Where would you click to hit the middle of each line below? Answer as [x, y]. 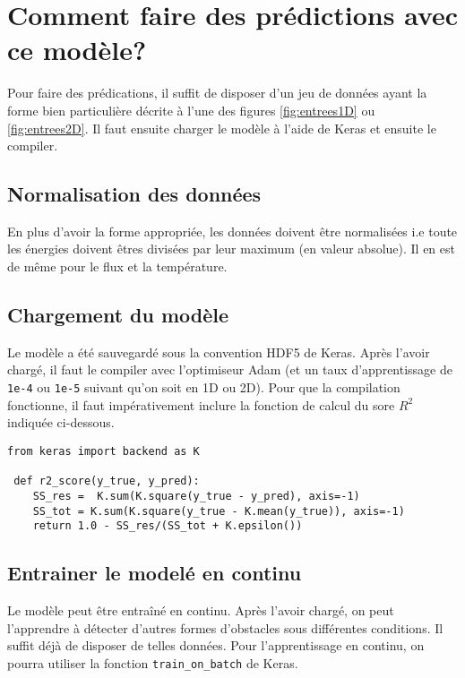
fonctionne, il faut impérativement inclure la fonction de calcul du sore [201, 404]
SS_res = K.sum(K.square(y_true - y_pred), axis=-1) [196, 496]
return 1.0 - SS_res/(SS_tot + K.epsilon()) [168, 526]
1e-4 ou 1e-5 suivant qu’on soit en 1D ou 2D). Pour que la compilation [204, 387]
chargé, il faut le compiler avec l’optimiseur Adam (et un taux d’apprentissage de [230, 369]
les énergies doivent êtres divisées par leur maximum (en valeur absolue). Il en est [231, 249]
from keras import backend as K [103, 451]
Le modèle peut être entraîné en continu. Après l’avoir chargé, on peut [201, 610]
